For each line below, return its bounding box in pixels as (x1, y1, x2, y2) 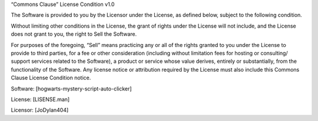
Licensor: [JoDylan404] (11, 106, 69, 114)
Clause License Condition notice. (11, 74, 91, 82)
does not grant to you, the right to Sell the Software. (11, 31, 137, 38)
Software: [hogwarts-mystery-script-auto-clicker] (11, 85, 132, 92)
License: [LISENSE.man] (11, 96, 70, 103)
